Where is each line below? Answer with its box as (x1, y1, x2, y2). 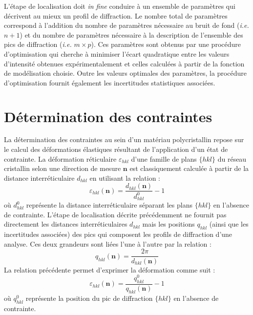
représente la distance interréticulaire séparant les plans (26, 200, 192, 210)
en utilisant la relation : (89, 172, 160, 183)
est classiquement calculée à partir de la (129, 163, 249, 173)
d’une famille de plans (131, 153, 197, 164)
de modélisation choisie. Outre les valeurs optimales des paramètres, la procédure (4, 68, 247, 78)
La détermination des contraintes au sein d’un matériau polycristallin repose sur (4, 134, 244, 145)
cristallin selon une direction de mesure (4, 163, 121, 173)
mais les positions (142, 219, 195, 229)
